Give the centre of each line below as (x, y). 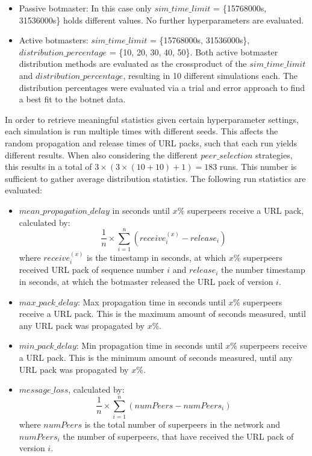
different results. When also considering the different (101, 155)
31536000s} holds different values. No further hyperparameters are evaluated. (161, 20)
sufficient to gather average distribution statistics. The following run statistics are (155, 178)
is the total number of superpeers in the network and (182, 424)
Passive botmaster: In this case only (85, 8)
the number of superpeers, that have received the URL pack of (178, 436)
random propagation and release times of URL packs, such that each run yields (151, 142)
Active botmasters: (54, 40)
